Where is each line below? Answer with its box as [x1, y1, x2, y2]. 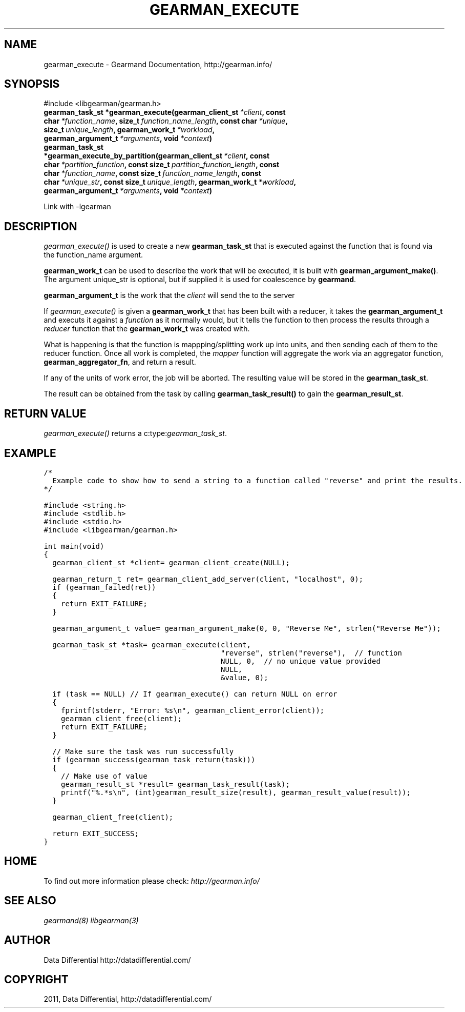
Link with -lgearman [44, 202, 111, 211]
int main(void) [44, 542, 104, 550]
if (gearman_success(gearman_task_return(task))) [52, 755, 256, 764]
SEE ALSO [4, 894, 56, 907]
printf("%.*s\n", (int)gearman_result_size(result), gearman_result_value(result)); [61, 788, 411, 797]
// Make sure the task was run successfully [52, 747, 234, 756]
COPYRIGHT [4, 973, 69, 986]
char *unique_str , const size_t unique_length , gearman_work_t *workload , [44, 177, 297, 187]
